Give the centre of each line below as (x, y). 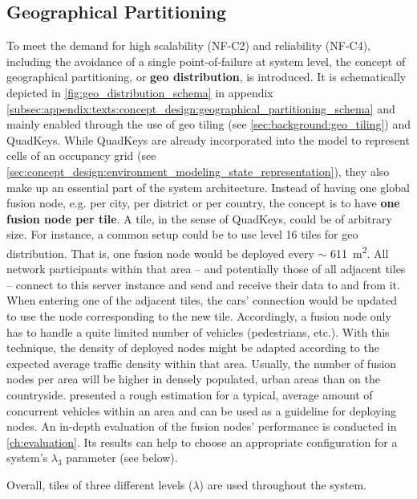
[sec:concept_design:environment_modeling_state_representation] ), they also (198, 171)
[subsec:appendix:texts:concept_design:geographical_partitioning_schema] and (201, 108)
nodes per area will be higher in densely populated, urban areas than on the (193, 379)
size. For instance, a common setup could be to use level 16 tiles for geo (182, 234)
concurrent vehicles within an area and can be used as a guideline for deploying (202, 410)
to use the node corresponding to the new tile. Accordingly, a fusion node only (199, 315)
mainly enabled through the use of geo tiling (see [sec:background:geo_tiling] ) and (208, 124)
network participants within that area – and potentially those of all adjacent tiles (206, 269)
